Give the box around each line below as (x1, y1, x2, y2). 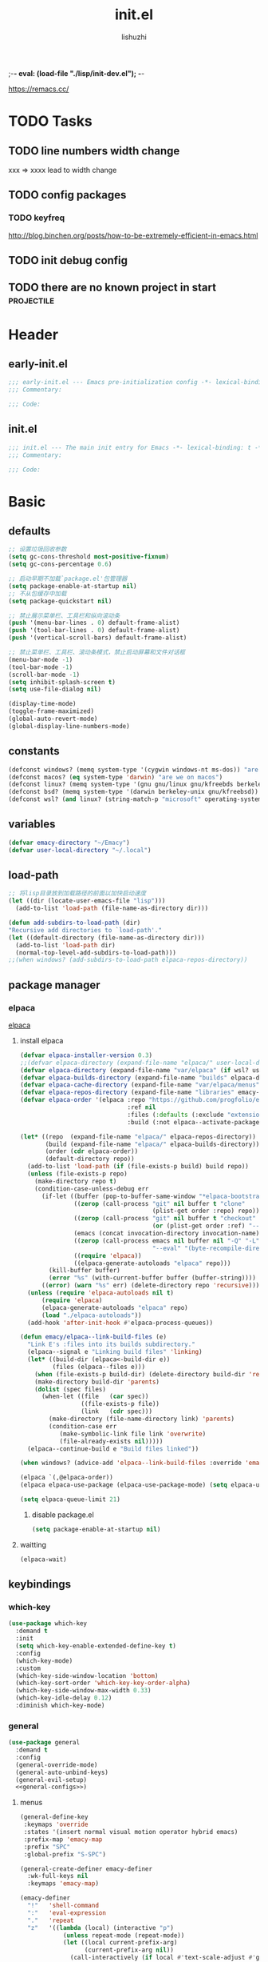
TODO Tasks (8, 112, 93, 130)
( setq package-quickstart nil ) (8, 597, 112, 605)
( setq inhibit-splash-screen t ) (8, 678, 116, 686)
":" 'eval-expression (27, 1908, 106, 1917)
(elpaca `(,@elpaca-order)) (19, 1474, 113, 1482)
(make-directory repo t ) (34, 1177, 117, 1185)
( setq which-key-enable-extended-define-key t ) (15, 1642, 177, 1650)
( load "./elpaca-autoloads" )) (41, 1311, 142, 1319)
